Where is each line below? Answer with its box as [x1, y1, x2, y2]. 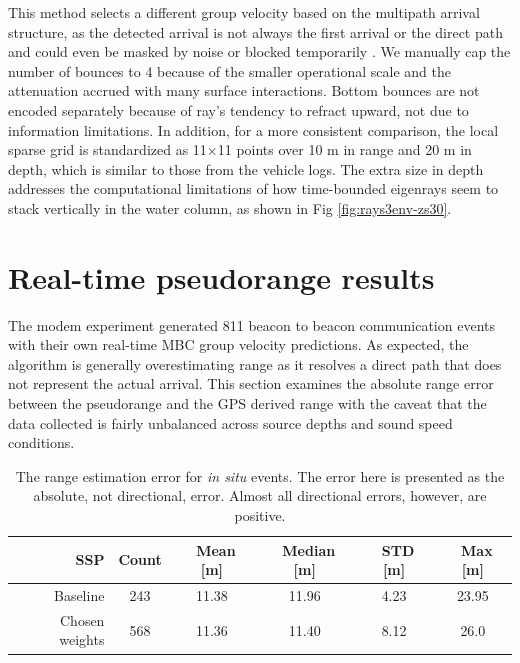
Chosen [59, 609, 105, 630]
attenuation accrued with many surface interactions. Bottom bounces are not [8, 80, 480, 101]
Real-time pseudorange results [8, 256, 435, 297]
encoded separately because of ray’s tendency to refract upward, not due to [8, 99, 469, 120]
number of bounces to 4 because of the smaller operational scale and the [8, 60, 451, 81]
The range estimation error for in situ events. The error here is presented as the [15, 465, 505, 486]
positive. [234, 505, 286, 525]
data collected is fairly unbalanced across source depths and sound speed [8, 412, 453, 433]
